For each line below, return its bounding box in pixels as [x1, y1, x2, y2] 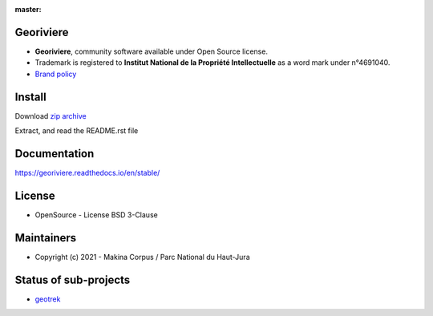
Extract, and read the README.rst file [14, 125, 139, 136]
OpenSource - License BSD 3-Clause [34, 209, 158, 220]
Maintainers [14, 231, 77, 245]
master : [14, 5, 42, 14]
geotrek [34, 294, 61, 304]
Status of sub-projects [14, 273, 131, 286]
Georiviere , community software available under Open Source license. [34, 47, 269, 56]
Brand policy [34, 69, 77, 79]
